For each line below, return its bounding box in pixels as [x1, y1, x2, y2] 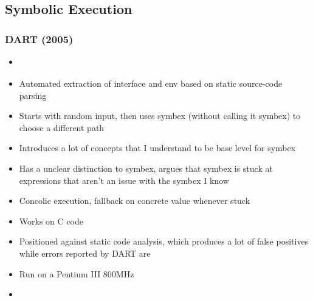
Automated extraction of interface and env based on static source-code [19, 76, 283, 89]
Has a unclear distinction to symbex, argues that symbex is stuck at [19, 161, 273, 174]
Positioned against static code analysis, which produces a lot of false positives [19, 235, 309, 248]
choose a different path [19, 121, 105, 134]
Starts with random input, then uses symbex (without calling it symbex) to [19, 109, 301, 122]
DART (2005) [5, 31, 74, 46]
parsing [19, 89, 47, 101]
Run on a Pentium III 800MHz [19, 267, 134, 280]
